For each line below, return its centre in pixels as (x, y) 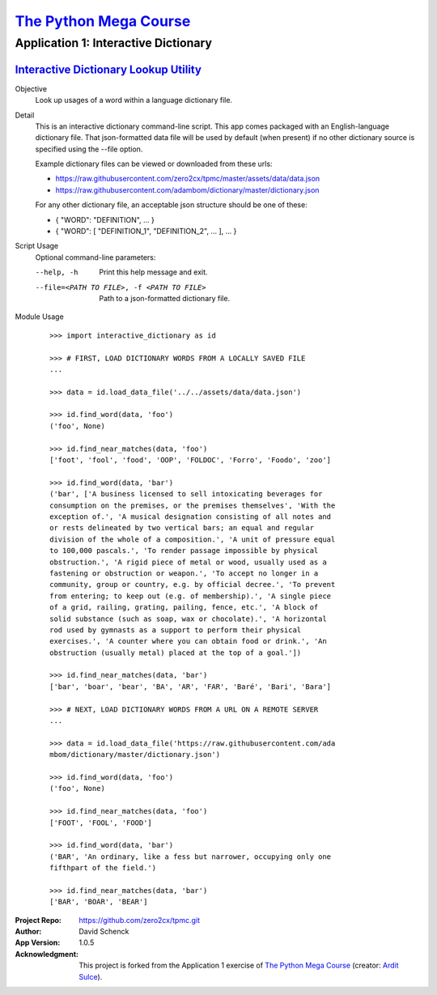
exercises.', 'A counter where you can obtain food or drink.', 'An (188, 641)
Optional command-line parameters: (95, 257)
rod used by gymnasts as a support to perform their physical (176, 630)
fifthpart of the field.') (103, 868)
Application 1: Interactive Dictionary (113, 43)
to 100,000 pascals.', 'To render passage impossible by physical (184, 551)
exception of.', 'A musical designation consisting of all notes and (191, 517)
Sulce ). (91, 976)
